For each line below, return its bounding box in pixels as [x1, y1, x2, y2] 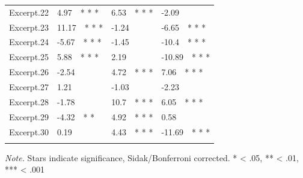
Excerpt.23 [9, 20, 49, 33]
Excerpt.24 [9, 35, 49, 48]
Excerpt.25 [9, 51, 49, 63]
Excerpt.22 [9, 5, 49, 18]
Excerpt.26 [9, 66, 49, 78]
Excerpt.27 [9, 80, 49, 93]
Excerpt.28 [9, 95, 49, 108]
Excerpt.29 [9, 110, 49, 123]
